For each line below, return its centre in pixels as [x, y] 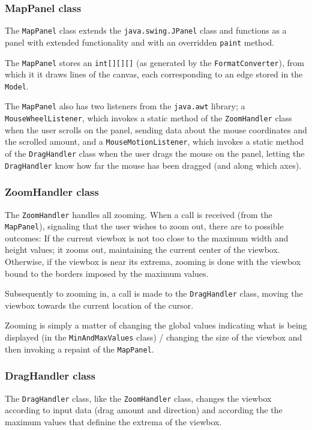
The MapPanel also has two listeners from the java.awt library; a [125, 106]
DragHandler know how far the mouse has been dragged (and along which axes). [153, 165]
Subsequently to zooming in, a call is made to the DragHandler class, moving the [154, 293]
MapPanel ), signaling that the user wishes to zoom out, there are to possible [144, 226]
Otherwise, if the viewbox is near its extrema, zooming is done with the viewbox [153, 262]
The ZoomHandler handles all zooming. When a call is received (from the [139, 214]
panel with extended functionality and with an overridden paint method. [139, 42]
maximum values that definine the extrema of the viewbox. [113, 421]
